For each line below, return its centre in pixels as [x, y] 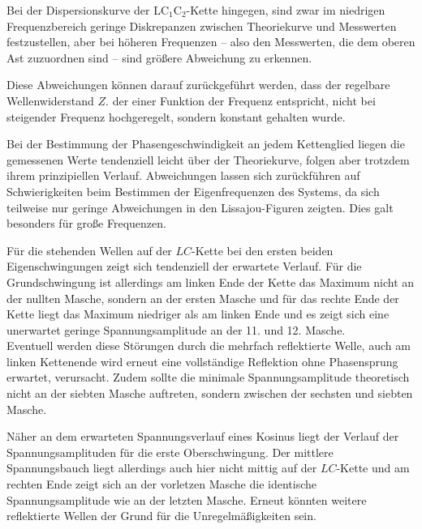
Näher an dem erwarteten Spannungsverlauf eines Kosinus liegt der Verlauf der [203, 436]
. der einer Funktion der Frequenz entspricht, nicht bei [241, 100]
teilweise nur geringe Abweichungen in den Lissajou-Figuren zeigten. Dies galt [200, 207]
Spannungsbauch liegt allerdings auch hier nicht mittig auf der [162, 468]
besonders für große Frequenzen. [86, 223]
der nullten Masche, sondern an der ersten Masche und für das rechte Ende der [203, 298]
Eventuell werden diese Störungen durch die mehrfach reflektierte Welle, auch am [209, 346]
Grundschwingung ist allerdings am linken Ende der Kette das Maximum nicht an [211, 282]
